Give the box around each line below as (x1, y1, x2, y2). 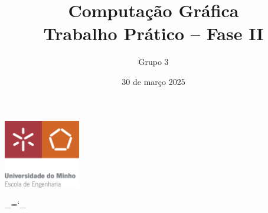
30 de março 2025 (122, 75, 185, 87)
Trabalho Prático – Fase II (43, 21, 264, 45)
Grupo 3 (138, 55, 169, 68)
